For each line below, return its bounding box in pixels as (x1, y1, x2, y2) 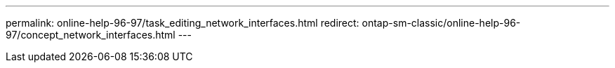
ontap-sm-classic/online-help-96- (362, 17, 521, 29)
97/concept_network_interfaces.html (6, 29, 176, 41)
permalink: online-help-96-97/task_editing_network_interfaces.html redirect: (6, 17, 359, 29)
